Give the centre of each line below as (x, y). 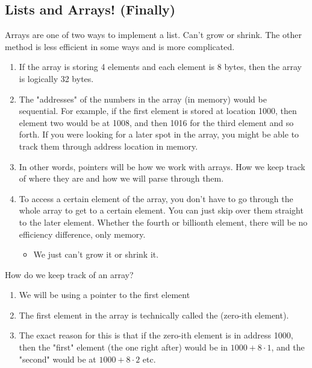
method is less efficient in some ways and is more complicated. (120, 46)
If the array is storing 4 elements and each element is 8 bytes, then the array (160, 67)
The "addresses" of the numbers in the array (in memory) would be (143, 99)
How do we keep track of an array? (69, 274)
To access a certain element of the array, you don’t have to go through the (156, 198)
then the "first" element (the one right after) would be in (123, 347)
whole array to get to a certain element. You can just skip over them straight (161, 210)
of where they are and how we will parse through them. (121, 178)
